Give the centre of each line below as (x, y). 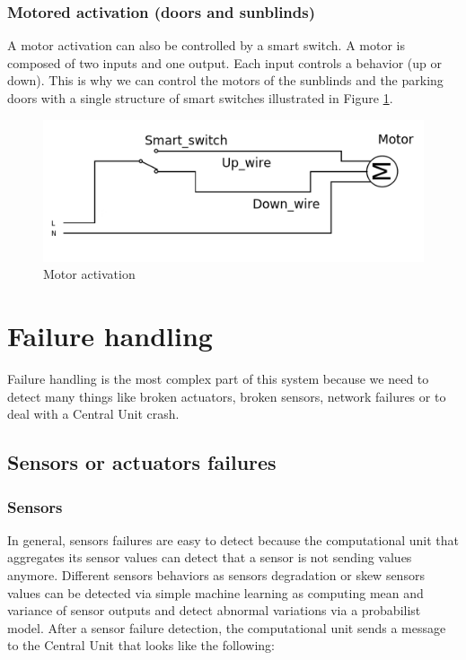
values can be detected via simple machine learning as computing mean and (215, 592)
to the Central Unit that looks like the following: (141, 645)
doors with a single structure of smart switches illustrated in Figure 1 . (200, 98)
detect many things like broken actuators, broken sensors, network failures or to (227, 396)
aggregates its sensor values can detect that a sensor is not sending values (210, 557)
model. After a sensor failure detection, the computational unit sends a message (227, 627)
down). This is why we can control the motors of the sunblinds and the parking (225, 80)
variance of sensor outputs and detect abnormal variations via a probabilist (214, 610)
